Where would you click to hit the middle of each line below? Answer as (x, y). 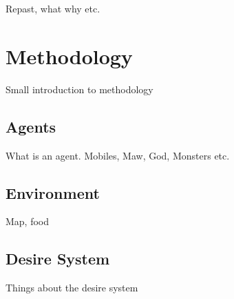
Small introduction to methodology (79, 89)
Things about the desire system (72, 288)
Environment (53, 192)
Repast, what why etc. (53, 8)
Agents (31, 126)
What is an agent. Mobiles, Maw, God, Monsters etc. (118, 155)
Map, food (28, 221)
